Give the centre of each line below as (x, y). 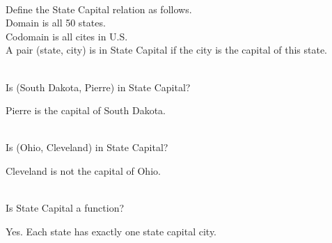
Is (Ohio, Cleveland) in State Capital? (87, 147)
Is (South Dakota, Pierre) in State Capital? (98, 87)
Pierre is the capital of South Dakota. (86, 110)
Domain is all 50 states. (56, 23)
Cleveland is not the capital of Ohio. (83, 170)
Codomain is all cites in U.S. (67, 36)
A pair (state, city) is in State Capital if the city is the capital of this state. (167, 50)
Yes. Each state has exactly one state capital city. (111, 231)
